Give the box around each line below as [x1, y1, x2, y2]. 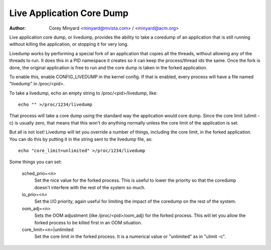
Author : [9, 25, 26, 31]
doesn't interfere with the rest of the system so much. [34, 184, 146, 190]
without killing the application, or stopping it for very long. [9, 41, 129, 47]
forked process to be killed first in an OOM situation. [34, 219, 143, 225]
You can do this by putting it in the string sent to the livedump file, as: [9, 136, 153, 142]
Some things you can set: [9, 159, 62, 165]
